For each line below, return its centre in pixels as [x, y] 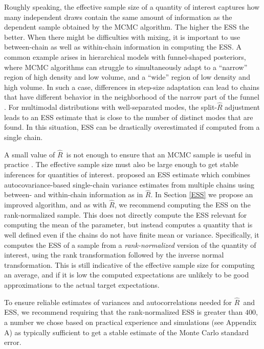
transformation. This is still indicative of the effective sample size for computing [129, 264]
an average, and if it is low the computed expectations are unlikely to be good [127, 275]
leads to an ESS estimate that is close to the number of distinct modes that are [129, 117]
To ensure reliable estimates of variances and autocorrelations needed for [118, 302]
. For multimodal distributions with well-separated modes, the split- [111, 107]
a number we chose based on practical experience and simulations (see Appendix [130, 322]
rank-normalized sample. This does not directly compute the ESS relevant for [126, 214]
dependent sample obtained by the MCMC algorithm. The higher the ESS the [127, 27]
